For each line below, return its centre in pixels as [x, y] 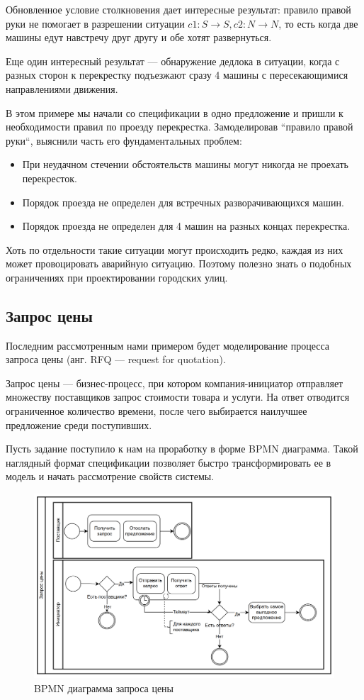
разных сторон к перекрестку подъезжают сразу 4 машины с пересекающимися [177, 75]
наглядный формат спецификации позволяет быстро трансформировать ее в [169, 462]
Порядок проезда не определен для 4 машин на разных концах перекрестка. [186, 226]
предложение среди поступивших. [79, 424]
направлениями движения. [62, 88]
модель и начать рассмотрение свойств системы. [110, 476]
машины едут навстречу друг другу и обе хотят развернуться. [139, 37]
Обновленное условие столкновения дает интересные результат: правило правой [178, 9]
